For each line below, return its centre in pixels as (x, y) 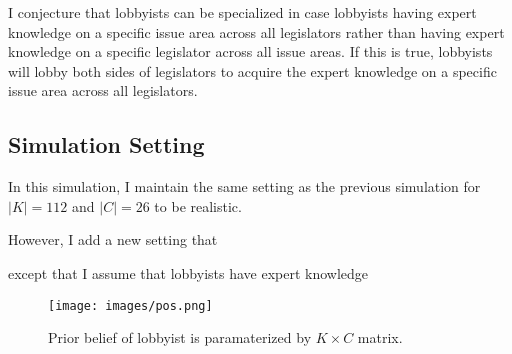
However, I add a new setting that (113, 239)
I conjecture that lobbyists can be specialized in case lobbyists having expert (242, 12)
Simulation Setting (106, 144)
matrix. (380, 337)
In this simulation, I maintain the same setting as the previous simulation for (244, 186)
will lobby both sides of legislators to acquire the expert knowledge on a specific (252, 70)
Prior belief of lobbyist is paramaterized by (180, 337)
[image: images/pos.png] (130, 305)
